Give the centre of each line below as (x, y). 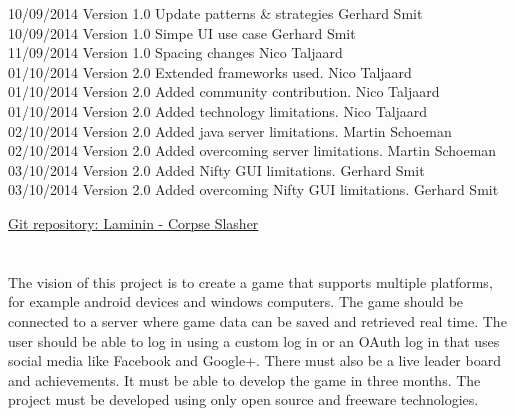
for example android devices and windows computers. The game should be (236, 301)
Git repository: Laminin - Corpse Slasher (133, 222)
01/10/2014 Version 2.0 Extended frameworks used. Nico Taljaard (210, 71)
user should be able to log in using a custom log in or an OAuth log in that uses (254, 340)
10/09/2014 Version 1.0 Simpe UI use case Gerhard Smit (182, 32)
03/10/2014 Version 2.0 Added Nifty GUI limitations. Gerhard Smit (216, 169)
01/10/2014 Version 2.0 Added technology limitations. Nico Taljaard (218, 110)
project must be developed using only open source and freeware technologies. (243, 399)
